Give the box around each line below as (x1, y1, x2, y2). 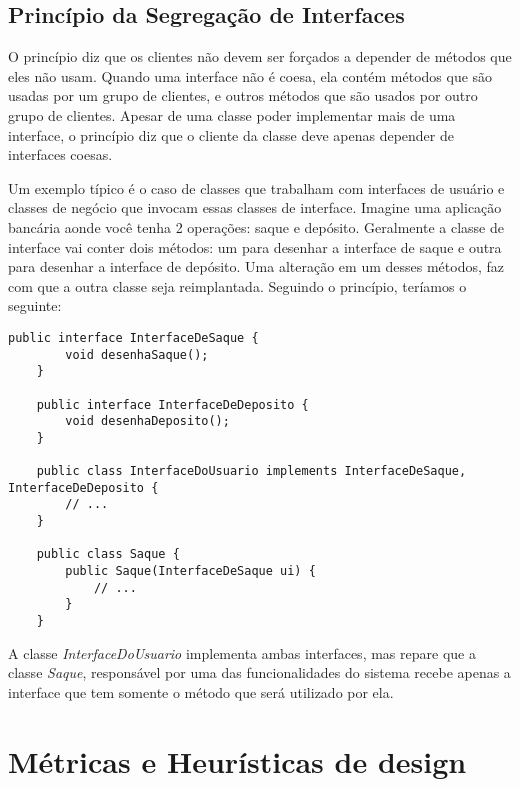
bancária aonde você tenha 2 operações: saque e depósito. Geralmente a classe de (8, 216, 504, 237)
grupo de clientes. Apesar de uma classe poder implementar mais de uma (8, 104, 456, 125)
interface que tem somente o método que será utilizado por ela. (8, 681, 394, 702)
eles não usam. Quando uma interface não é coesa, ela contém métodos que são (8, 65, 493, 86)
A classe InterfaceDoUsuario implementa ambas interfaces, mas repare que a (8, 642, 476, 663)
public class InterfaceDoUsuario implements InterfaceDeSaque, (36, 464, 467, 479)
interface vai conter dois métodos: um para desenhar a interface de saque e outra (8, 236, 502, 257)
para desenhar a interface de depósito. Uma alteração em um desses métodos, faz (8, 256, 504, 277)
